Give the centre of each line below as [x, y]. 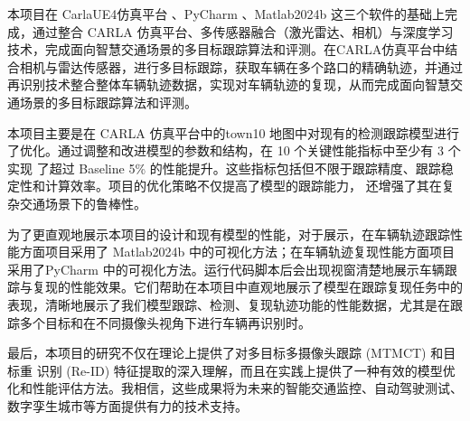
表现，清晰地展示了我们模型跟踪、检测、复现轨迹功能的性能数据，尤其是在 [229, 304]
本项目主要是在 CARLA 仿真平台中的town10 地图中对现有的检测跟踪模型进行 [234, 132]
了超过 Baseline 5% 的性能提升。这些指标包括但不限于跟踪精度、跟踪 [239, 168]
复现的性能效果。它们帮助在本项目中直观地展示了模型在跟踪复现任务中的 [247, 287]
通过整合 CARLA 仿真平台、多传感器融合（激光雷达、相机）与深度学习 [243, 31]
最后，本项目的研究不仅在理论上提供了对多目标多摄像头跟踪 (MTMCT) [217, 353]
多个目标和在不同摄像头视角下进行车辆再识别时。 [165, 322]
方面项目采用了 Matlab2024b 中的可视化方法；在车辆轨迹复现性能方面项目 [237, 252]
